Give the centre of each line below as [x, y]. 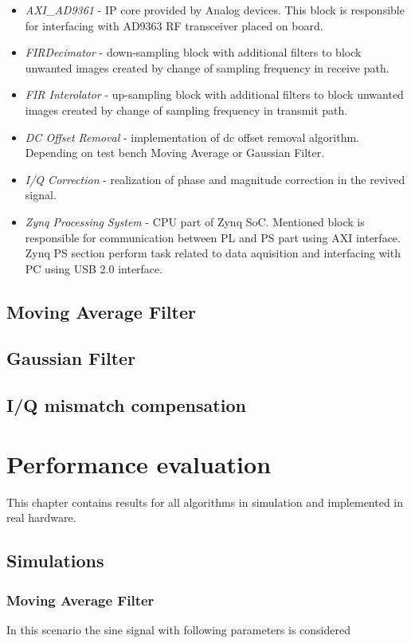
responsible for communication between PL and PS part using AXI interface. [213, 237]
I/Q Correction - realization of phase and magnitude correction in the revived [215, 179]
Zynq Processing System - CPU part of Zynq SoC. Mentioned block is [195, 221]
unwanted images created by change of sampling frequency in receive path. [207, 67]
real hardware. [41, 518]
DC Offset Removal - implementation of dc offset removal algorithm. [192, 137]
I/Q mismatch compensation [126, 405]
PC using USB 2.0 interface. [94, 268]
